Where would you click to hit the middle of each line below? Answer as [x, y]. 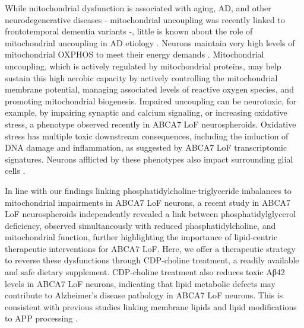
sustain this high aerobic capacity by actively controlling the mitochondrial [141, 77]
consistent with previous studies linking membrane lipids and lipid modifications [151, 306]
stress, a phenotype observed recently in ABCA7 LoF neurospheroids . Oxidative [151, 124]
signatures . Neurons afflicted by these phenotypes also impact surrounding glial [149, 159]
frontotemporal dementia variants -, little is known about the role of [129, 31]
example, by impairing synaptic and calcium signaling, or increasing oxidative [146, 112]
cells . [15, 171]
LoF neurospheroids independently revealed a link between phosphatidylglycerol [151, 214]
